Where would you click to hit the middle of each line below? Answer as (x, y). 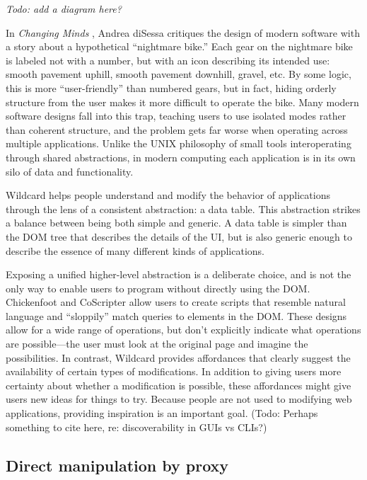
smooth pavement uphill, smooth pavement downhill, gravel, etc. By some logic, (179, 74)
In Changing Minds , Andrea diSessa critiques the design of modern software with (183, 32)
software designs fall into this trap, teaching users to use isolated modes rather (176, 116)
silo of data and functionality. (70, 171)
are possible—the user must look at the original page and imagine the (157, 344)
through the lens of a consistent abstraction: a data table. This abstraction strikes (183, 208)
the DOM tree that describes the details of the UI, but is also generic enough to (179, 236)
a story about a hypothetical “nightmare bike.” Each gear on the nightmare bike (179, 46)
